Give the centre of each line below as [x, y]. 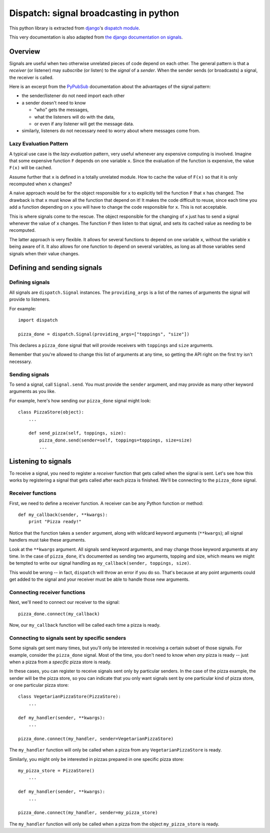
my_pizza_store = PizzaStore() [56, 771]
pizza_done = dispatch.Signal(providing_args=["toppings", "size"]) [104, 334]
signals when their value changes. [44, 253]
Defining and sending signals [56, 268]
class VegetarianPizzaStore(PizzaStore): [69, 697]
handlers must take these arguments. [47, 540]
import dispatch [38, 320]
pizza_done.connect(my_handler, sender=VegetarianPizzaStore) [96, 739]
